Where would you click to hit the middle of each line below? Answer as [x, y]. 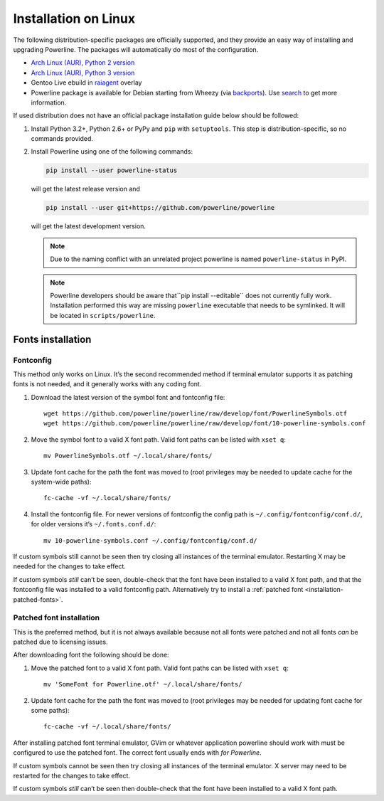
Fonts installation [52, 339]
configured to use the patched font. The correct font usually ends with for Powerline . [138, 753]
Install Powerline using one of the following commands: [112, 152]
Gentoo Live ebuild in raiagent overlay [86, 83]
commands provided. [62, 139]
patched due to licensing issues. [60, 642]
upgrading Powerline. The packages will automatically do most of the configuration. [136, 49]
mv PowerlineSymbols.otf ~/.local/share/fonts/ [128, 456]
